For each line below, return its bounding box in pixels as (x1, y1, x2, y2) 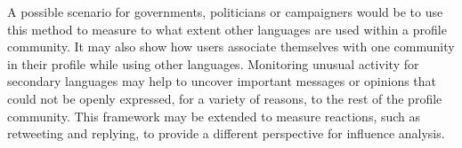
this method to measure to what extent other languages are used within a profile (7, 19, 447, 38)
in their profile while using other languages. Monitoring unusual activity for (7, 54, 419, 73)
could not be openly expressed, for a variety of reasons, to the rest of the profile (7, 89, 442, 107)
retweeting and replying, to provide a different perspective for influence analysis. (7, 124, 445, 143)
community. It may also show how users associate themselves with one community (7, 37, 455, 56)
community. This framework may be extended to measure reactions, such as (7, 106, 421, 125)
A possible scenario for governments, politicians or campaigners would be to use (7, 3, 443, 20)
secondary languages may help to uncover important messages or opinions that (7, 72, 437, 90)
